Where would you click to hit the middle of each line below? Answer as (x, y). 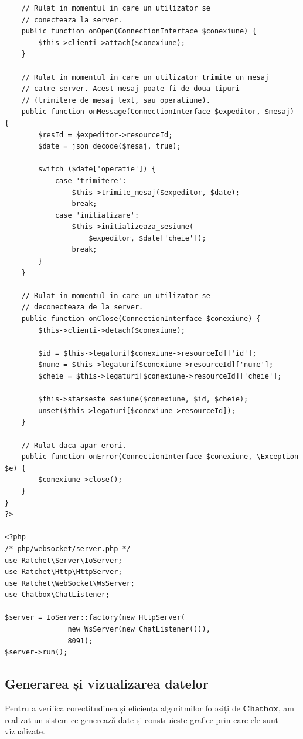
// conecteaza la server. (72, 20)
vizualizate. (25, 731)
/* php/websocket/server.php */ (68, 549)
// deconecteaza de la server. (82, 307)
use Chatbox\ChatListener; (57, 595)
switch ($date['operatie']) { (97, 169)
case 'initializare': (97, 215)
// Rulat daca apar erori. (74, 445)
